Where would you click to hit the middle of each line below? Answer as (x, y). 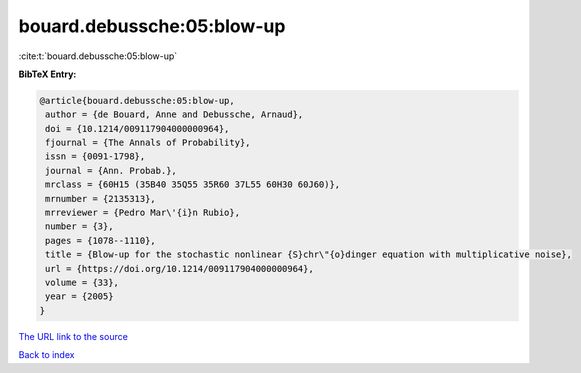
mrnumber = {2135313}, (101, 198)
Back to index (46, 355)
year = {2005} (79, 296)
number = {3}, (79, 226)
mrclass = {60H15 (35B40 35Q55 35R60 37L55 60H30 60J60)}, (193, 184)
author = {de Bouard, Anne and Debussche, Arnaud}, (174, 114)
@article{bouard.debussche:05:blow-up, (137, 100)
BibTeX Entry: (47, 74)
